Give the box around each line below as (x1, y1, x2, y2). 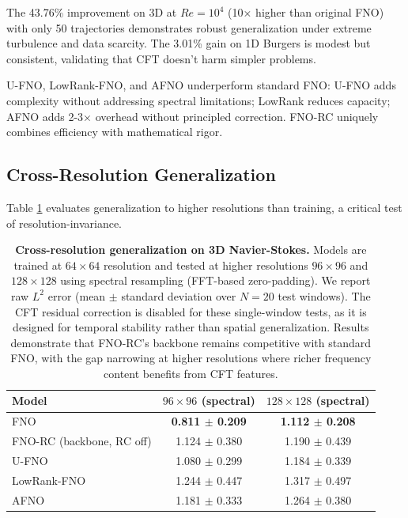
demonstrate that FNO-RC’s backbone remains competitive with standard (10, 334, 371, 350)
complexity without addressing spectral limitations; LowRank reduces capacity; (6, 92, 391, 108)
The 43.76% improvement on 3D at (6, 4, 177, 20)
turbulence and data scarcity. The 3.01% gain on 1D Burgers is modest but (6, 35, 371, 51)
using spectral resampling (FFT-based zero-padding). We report (60, 272, 371, 289)
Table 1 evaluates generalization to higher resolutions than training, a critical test (6, 199, 402, 215)
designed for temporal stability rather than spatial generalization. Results (13, 319, 369, 335)
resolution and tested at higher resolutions (104, 256, 308, 273)
